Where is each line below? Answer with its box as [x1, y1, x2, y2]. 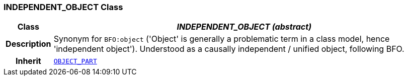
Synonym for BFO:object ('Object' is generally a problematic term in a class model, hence [53, 34, 390, 44]
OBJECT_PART [53, 57, 97, 65]
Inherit [15, 56, 41, 66]
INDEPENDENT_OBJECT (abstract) [177, 22, 312, 32]
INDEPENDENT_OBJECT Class [4, 2, 123, 12]
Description [6, 39, 51, 49]
